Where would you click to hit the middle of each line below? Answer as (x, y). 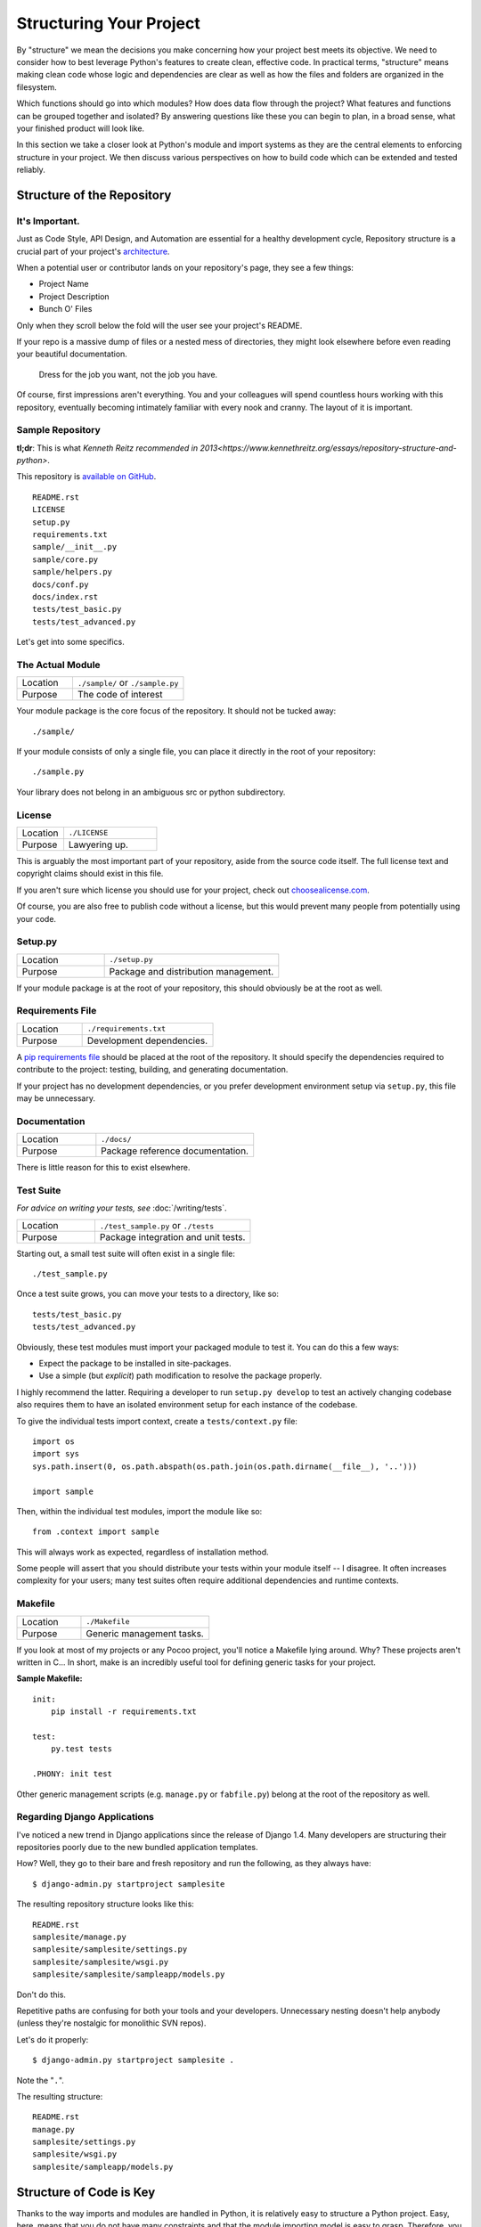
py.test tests (82, 1749)
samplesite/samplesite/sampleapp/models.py (129, 1974)
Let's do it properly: (53, 2039)
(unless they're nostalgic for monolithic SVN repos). (111, 2023)
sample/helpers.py (73, 572)
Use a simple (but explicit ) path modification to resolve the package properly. (180, 1375)
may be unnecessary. (56, 1098)
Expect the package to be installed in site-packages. (135, 1363)
